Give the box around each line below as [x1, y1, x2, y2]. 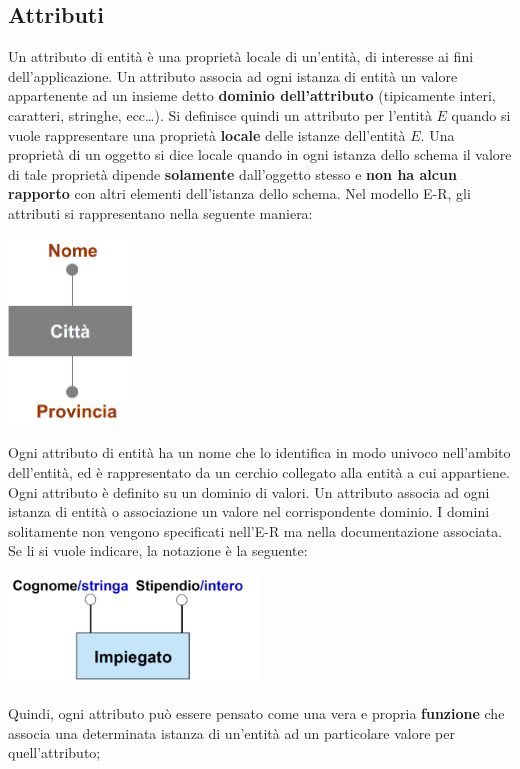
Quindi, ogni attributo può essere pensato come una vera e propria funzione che [8, 703, 505, 723]
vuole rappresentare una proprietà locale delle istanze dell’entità [8, 124, 406, 145]
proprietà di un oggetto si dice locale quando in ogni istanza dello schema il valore [8, 144, 512, 165]
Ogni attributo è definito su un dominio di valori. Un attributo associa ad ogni [8, 481, 490, 502]
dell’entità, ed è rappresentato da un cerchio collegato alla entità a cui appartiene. [8, 462, 510, 482]
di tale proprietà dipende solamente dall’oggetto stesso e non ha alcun [8, 163, 457, 184]
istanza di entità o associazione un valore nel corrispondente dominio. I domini [8, 501, 490, 522]
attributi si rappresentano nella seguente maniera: [8, 202, 313, 223]
